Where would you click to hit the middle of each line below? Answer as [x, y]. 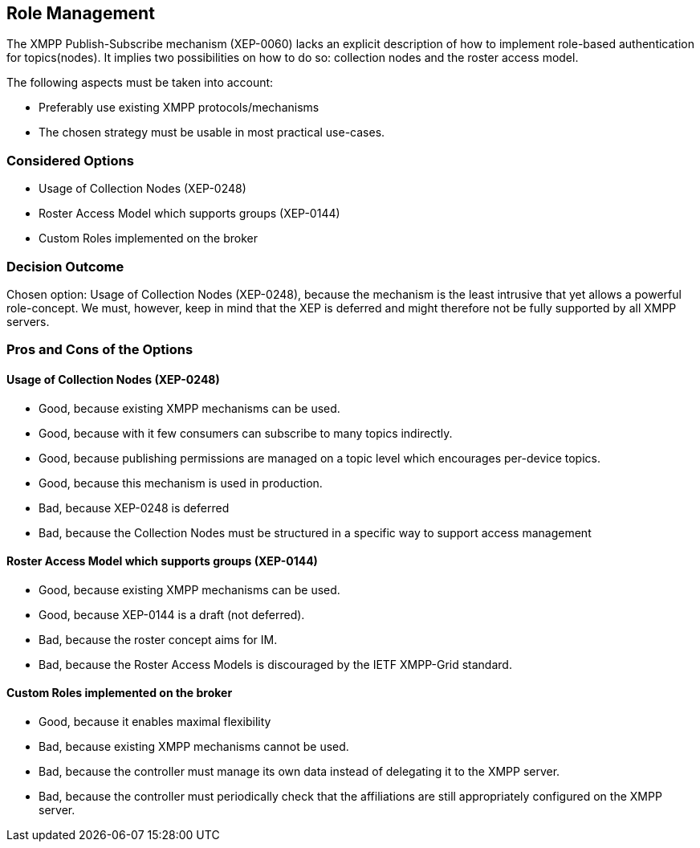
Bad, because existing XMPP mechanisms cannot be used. [194, 746]
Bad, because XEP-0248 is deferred [134, 508]
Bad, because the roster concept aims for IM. [158, 639]
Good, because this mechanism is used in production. [181, 483]
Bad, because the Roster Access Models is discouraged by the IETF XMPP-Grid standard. [275, 664]
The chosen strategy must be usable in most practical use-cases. [212, 132]
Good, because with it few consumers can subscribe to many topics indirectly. [246, 433]
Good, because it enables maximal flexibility [155, 721]
